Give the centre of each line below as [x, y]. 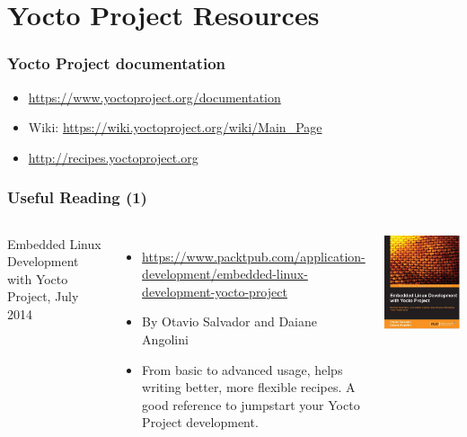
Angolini [165, 339]
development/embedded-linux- [225, 274]
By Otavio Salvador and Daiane [230, 321]
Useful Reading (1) [77, 197]
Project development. [200, 422]
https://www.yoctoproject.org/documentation [154, 97]
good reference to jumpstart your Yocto [251, 404]
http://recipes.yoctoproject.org [113, 157]
